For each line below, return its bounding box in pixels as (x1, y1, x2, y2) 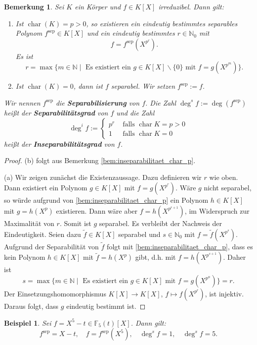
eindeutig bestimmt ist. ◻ (66, 300, 146, 311)
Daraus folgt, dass (4, 300, 59, 311)
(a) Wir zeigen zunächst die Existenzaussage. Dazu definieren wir (4, 172, 202, 182)
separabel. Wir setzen (111, 81, 175, 91)
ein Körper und (75, 1, 121, 11)
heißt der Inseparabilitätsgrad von (4, 138, 115, 149)
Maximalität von (4, 218, 54, 228)
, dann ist (73, 81, 103, 91)
